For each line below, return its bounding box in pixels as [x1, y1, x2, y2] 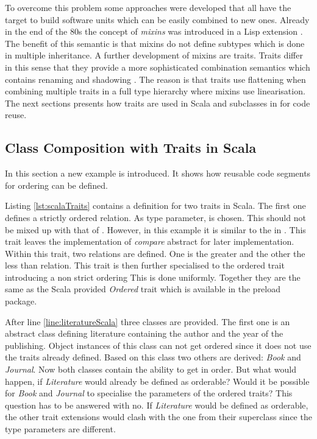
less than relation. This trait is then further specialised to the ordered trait [5, 259, 285, 272]
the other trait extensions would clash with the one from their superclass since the [5, 410, 312, 423]
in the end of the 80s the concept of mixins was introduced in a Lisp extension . [5, 25, 303, 38]
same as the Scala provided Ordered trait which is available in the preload [5, 283, 281, 295]
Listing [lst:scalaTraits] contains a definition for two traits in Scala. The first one [5, 199, 306, 212]
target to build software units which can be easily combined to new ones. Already [5, 13, 310, 26]
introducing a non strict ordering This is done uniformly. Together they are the [5, 270, 301, 283]
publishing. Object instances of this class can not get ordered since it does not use [5, 339, 312, 351]
